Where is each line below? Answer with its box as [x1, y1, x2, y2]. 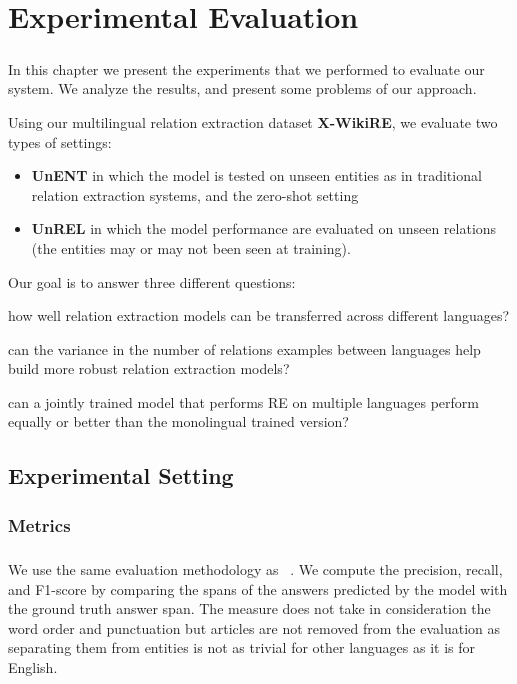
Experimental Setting [8, 460, 234, 491]
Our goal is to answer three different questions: [8, 271, 296, 292]
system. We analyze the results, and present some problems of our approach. [8, 78, 477, 99]
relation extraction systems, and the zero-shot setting [31, 184, 359, 205]
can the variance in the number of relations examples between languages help [8, 338, 481, 359]
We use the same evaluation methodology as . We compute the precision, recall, [8, 559, 503, 580]
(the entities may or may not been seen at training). [31, 237, 351, 258]
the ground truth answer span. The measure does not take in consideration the [8, 598, 491, 619]
